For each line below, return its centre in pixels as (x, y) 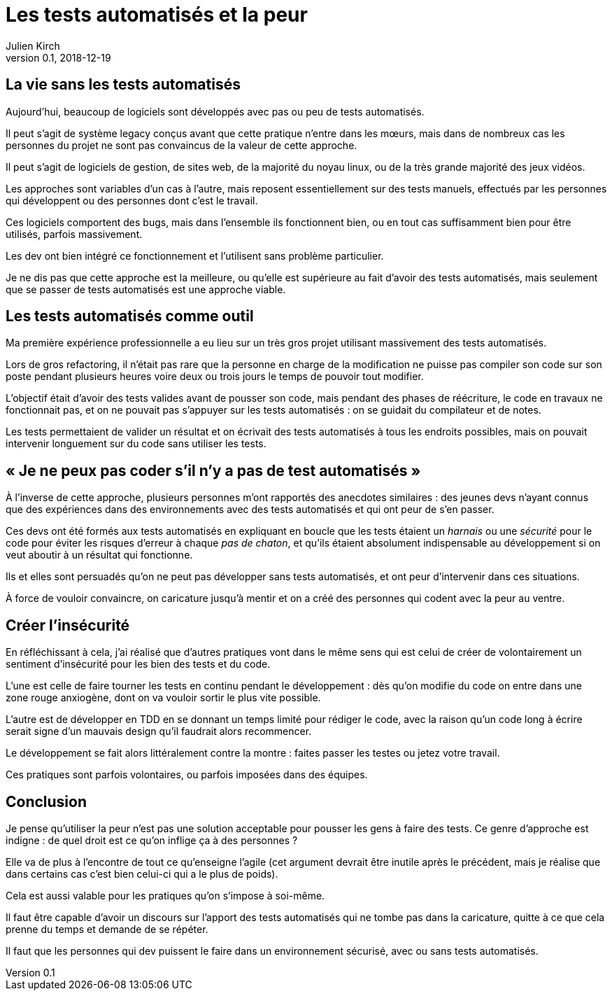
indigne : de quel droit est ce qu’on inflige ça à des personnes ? (152, 840)
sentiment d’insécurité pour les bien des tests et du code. (138, 664)
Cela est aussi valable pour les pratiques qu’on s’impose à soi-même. (165, 895)
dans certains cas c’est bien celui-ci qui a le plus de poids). (142, 874)
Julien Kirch (33, 45)
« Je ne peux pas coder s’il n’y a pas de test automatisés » (213, 470)
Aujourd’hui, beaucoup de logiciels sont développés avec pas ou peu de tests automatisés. (215, 111)
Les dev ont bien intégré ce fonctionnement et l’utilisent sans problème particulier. (195, 255)
